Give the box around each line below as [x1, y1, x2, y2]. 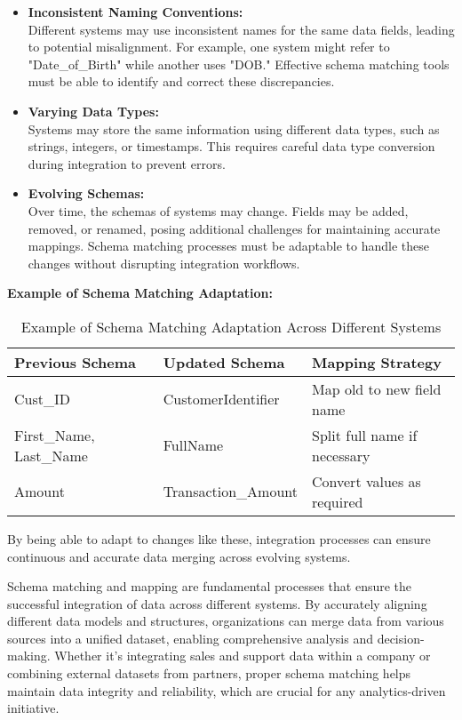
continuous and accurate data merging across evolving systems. [7, 547, 351, 565]
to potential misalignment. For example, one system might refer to [28, 37, 390, 56]
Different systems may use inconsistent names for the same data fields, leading [28, 20, 455, 38]
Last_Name [14, 444, 88, 466]
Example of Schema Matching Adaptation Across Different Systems [20, 316, 442, 337]
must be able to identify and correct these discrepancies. [28, 72, 335, 91]
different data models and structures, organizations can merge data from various [7, 612, 444, 630]
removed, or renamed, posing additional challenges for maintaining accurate [28, 219, 441, 237]
